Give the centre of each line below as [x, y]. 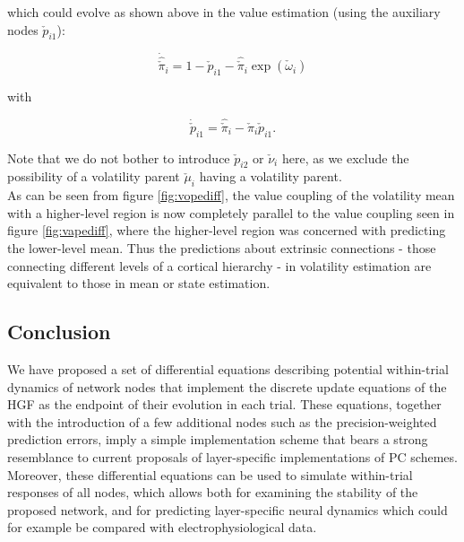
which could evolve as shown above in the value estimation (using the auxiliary [224, 12]
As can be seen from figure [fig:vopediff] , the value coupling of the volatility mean [231, 195]
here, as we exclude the [345, 157]
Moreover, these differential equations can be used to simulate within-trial [210, 474]
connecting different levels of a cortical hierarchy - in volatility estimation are [219, 265]
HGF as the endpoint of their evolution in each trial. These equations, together [224, 404]
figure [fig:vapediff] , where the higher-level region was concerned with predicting [227, 230]
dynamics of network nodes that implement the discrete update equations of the [227, 386]
